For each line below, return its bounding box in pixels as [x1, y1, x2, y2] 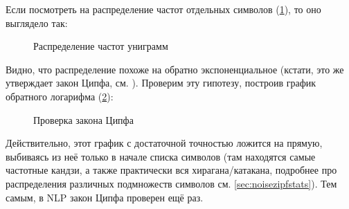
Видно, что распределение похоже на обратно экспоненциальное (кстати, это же [6, 62, 344, 76]
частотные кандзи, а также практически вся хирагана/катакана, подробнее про [6, 163, 337, 177]
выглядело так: [6, 15, 68, 30]
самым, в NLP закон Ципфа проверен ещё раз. [6, 190, 204, 204]
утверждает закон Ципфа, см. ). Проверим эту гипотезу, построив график [6, 75, 316, 90]
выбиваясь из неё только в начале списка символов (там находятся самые [6, 149, 316, 163]
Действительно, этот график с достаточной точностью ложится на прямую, [6, 136, 323, 150]
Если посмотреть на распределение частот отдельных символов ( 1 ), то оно [6, 2, 321, 16]
